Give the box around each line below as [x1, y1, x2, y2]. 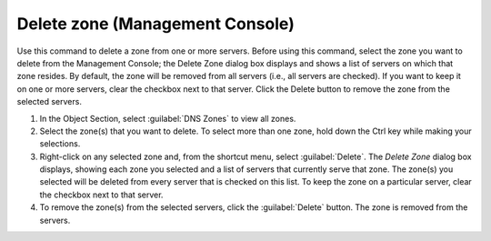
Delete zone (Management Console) [16, 14, 295, 34]
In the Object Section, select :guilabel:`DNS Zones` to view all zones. [39, 113, 296, 124]
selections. [39, 138, 81, 149]
